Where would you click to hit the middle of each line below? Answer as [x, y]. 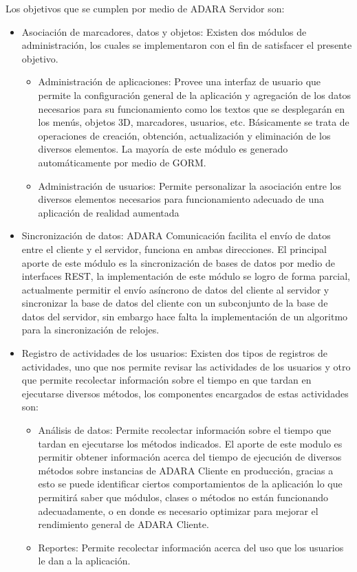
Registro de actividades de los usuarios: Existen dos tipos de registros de [175, 353]
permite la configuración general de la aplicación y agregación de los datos [195, 95]
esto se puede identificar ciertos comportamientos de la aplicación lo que [190, 484]
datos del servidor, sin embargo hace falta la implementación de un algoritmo [185, 316]
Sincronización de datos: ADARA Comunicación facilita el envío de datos [176, 235]
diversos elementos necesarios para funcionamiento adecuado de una [181, 199]
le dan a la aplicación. [84, 561]
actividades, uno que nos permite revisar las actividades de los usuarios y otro [186, 366]
